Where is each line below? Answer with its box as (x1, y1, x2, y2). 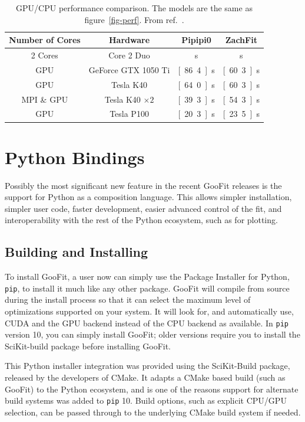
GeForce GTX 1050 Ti (88, 63, 170, 76)
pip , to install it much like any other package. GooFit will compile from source (5, 282, 290, 294)
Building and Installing (5, 243, 148, 261)
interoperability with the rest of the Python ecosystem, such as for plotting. (5, 214, 278, 226)
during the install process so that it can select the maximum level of (5, 293, 251, 306)
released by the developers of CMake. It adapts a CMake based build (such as (5, 371, 286, 384)
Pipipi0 (181, 34, 211, 46)
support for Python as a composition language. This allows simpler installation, (5, 191, 292, 203)
